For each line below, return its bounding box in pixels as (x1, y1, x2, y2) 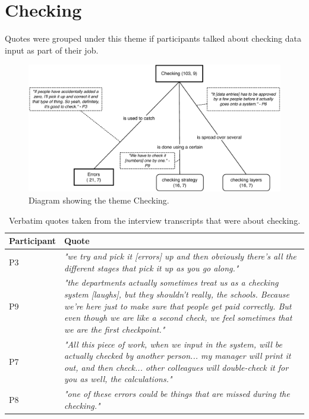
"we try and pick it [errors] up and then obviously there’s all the (64, 250, 297, 262)
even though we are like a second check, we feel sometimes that (64, 311, 292, 324)
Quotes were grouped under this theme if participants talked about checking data (5, 32, 301, 45)
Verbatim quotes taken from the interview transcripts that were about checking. (8, 214, 301, 226)
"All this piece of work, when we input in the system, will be (64, 337, 282, 350)
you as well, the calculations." (64, 373, 172, 385)
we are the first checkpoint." (64, 323, 165, 335)
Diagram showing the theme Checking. (29, 193, 169, 206)
